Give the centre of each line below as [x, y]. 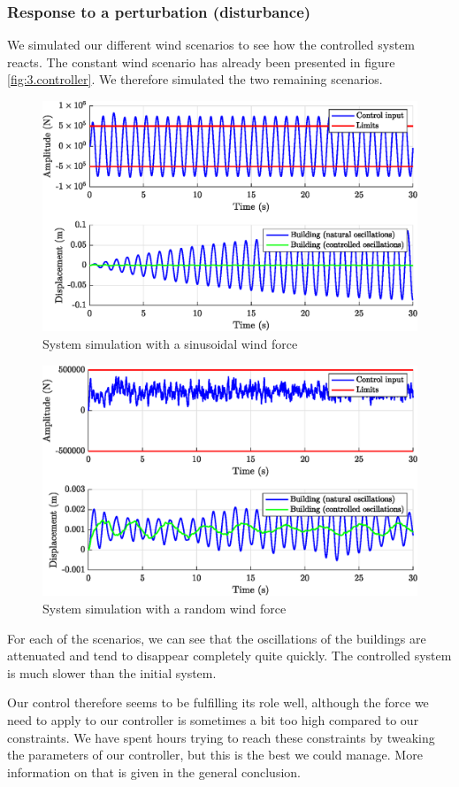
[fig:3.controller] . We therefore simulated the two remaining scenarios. [195, 79]
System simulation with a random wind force [164, 609]
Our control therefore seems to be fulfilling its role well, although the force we [218, 702]
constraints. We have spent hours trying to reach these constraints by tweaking [221, 737]
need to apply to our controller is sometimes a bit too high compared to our [213, 720]
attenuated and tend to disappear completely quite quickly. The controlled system [229, 656]
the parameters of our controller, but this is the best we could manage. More [215, 755]
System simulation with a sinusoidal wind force [170, 344]
